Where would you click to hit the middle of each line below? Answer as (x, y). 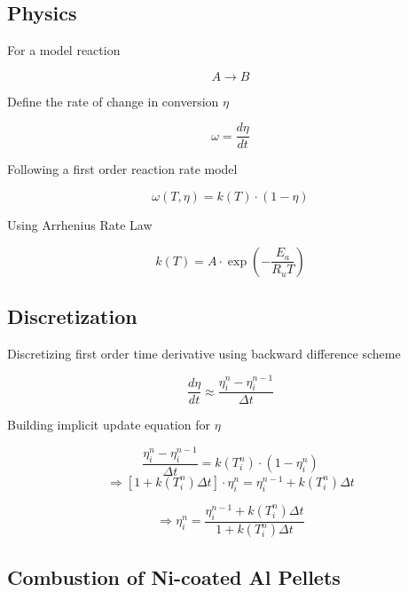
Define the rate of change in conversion (113, 101)
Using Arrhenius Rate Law (80, 225)
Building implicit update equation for (109, 425)
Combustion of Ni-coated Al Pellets (174, 576)
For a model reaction (64, 50)
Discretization (72, 316)
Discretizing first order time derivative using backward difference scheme (204, 353)
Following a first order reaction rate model (122, 169)
